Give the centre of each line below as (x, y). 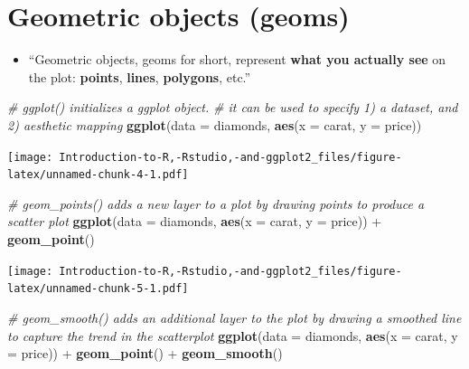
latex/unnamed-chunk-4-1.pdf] (98, 175)
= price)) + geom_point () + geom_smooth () (145, 353)
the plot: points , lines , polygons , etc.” (140, 76)
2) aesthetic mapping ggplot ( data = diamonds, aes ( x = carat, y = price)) (215, 124)
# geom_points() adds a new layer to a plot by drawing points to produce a (216, 203)
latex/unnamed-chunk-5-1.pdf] (98, 289)
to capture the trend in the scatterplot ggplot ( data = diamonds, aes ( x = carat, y (233, 335)
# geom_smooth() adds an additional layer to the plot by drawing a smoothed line (234, 317)
